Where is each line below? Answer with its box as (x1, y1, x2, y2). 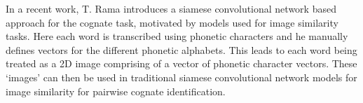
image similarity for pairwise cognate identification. (6, 83, 226, 98)
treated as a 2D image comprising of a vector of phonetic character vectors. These (6, 56, 357, 71)
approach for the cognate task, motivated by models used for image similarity (6, 15, 338, 29)
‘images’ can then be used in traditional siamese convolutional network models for (6, 69, 357, 84)
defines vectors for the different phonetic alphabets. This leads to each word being (6, 42, 357, 57)
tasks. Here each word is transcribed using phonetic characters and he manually (6, 29, 348, 43)
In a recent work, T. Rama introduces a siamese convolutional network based (6, 1, 336, 15)
